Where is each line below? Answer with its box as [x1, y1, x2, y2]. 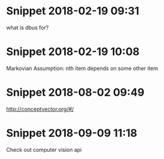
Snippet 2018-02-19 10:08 [6, 45, 140, 59]
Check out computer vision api [6, 146, 82, 153]
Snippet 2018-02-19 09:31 [6, 4, 139, 18]
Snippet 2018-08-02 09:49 [6, 85, 145, 99]
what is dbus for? [6, 24, 49, 31]
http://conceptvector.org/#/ [6, 105, 74, 112]
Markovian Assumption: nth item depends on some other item [6, 65, 159, 72]
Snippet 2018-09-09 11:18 [6, 127, 138, 140]
